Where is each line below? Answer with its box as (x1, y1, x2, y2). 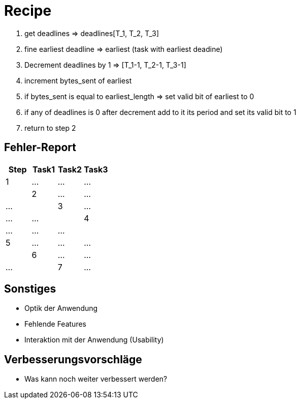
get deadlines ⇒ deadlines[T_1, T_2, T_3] (24, 28, 159, 38)
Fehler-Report (4, 141, 76, 154)
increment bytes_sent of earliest (24, 76, 132, 85)
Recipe (4, 2, 52, 19)
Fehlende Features (24, 320, 86, 329)
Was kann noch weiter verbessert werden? (24, 375, 168, 384)
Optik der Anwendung (24, 304, 98, 313)
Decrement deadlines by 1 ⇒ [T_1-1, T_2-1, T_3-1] (24, 60, 186, 69)
